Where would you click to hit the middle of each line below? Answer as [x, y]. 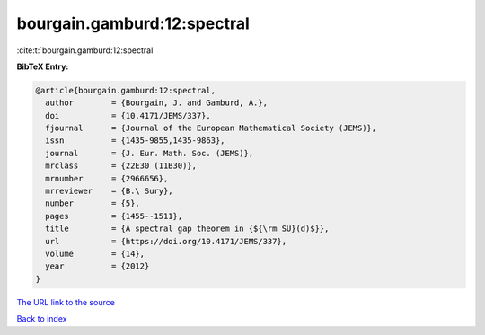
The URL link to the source [66, 302]
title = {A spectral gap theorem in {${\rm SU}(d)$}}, [187, 229]
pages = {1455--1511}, [114, 216]
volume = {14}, [95, 254]
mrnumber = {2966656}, [107, 178]
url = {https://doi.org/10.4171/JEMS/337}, [166, 241]
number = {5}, [93, 203]
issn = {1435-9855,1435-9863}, [135, 141]
